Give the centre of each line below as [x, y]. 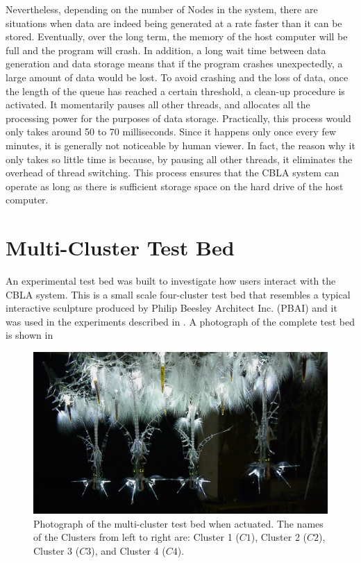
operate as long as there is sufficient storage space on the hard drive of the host [175, 186]
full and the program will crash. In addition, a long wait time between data [166, 50]
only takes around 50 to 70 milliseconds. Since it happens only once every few [171, 132]
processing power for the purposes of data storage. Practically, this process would [178, 118]
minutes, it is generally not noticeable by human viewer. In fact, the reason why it [180, 145]
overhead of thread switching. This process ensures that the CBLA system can [173, 173]
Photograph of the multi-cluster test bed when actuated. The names [178, 523]
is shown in [30, 335]
